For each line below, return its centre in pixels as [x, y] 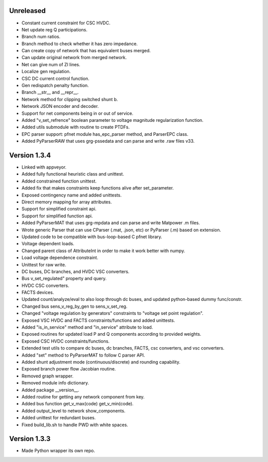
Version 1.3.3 [30, 439]
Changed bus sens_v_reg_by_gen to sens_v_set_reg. [74, 306]
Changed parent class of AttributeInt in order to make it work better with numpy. [103, 251]
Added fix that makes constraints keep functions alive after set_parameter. [98, 188]
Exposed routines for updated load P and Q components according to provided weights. [111, 334]
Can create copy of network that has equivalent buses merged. [86, 51]
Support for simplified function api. [57, 216]
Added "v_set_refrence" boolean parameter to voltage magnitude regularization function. [112, 120]
